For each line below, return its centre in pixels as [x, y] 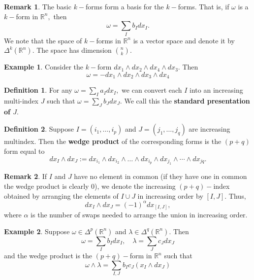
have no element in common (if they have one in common [160, 176]
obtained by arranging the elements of [61, 195]
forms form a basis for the [125, 6]
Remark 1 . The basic [38, 6]
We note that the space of [43, 40]
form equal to [24, 151]
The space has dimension [74, 50]
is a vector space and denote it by [184, 40]
